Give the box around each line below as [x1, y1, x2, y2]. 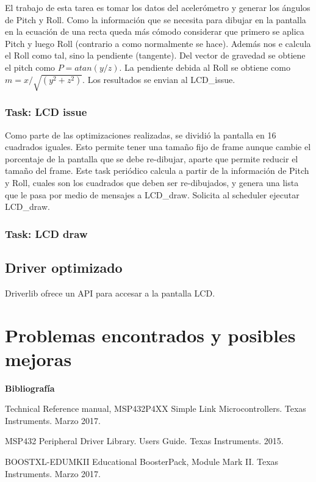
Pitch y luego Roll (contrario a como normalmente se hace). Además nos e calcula [5, 37, 311, 49]
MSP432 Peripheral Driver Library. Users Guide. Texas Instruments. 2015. [5, 434, 284, 447]
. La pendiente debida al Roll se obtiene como [119, 60, 290, 73]
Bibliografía [5, 381, 55, 394]
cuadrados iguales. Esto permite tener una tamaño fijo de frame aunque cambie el [5, 140, 311, 153]
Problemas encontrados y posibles [5, 322, 296, 347]
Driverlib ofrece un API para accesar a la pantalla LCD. [5, 286, 215, 299]
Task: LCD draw [5, 226, 88, 241]
